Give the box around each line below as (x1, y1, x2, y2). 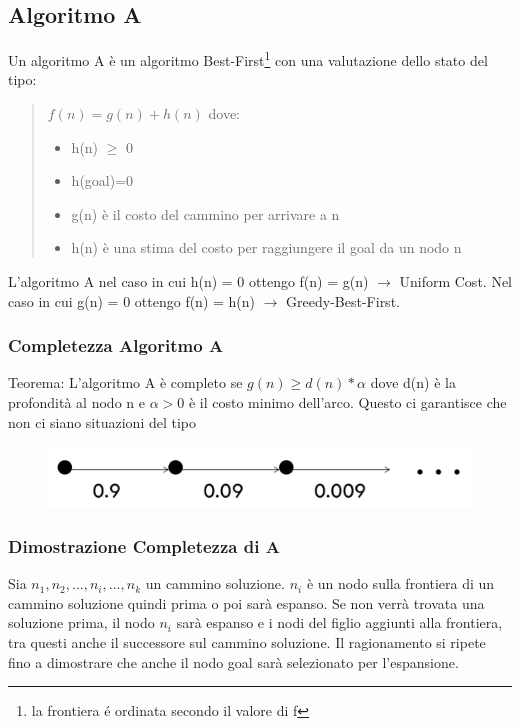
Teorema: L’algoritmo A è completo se (8, 372, 243, 393)
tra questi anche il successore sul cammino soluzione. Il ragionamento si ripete (8, 632, 486, 653)
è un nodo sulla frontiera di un (306, 573, 495, 594)
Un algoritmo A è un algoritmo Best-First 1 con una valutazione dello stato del (8, 47, 488, 70)
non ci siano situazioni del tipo (8, 411, 197, 432)
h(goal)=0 (71, 170, 134, 191)
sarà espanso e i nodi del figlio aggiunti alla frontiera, (176, 612, 503, 633)
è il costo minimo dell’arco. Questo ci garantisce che (188, 392, 507, 413)
